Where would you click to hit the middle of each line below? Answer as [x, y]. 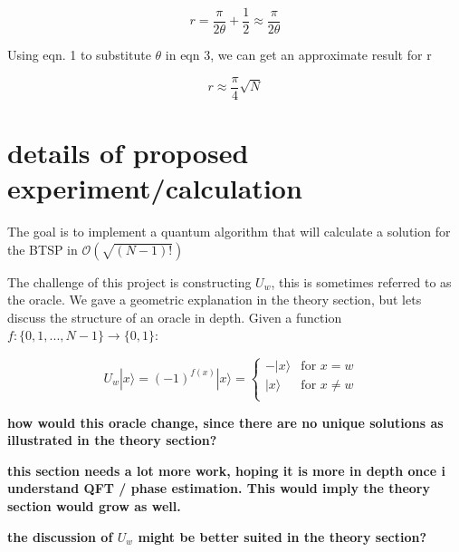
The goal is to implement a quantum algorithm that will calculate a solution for [229, 232]
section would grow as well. [94, 505]
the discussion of [60, 536]
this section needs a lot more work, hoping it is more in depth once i [226, 470]
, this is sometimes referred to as [361, 281]
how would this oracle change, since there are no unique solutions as [225, 422]
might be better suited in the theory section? [282, 536]
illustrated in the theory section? [112, 440]
